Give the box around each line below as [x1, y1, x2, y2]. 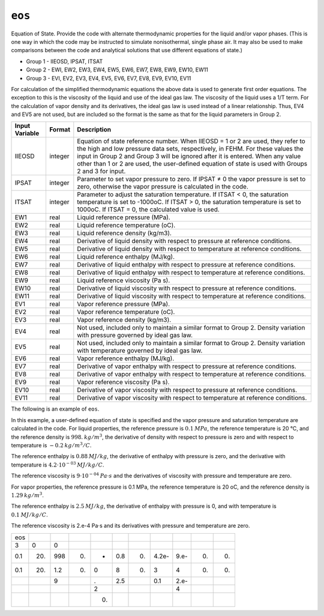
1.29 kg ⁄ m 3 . [11, 491, 44, 498]
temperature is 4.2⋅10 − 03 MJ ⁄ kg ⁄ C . [11, 460, 104, 468]
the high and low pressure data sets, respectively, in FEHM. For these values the [77, 145, 304, 153]
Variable [14, 129, 40, 137]
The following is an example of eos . [11, 405, 100, 412]
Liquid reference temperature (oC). [77, 221, 176, 229]
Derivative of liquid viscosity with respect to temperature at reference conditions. [77, 292, 306, 300]
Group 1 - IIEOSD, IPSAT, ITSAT [26, 58, 103, 65]
